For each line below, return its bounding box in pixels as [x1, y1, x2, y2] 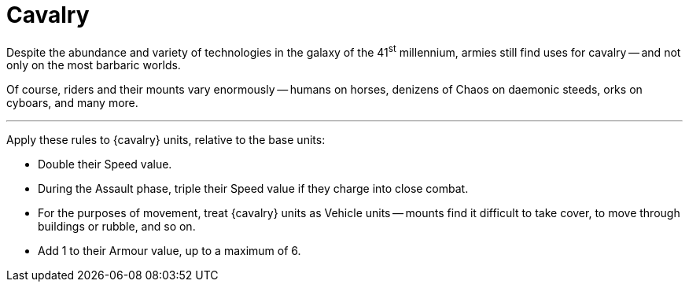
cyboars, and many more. [6, 96, 138, 110]
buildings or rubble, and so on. [38, 220, 196, 234]
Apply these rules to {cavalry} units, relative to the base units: [6, 133, 326, 147]
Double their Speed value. [38, 157, 172, 172]
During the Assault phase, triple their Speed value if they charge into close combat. [38, 182, 469, 196]
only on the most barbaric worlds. [6, 58, 181, 72]
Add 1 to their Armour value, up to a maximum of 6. [38, 244, 301, 258]
